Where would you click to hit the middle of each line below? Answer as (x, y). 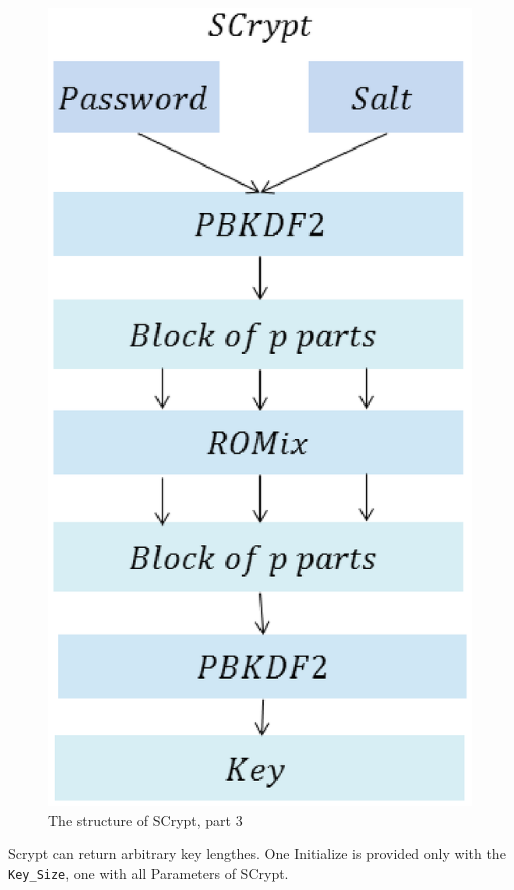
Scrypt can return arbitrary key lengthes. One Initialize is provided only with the (257, 853)
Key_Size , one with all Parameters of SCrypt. (148, 872)
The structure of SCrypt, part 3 (145, 819)
